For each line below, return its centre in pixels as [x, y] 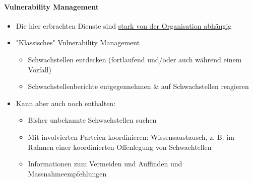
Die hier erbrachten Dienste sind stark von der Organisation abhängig [124, 25]
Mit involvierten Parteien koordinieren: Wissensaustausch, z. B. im [131, 136]
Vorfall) [40, 69]
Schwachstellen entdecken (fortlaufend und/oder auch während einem [135, 59]
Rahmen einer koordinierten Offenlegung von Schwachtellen [120, 147]
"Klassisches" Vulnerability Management [78, 42]
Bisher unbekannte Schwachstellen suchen [92, 120]
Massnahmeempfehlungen [67, 173]
